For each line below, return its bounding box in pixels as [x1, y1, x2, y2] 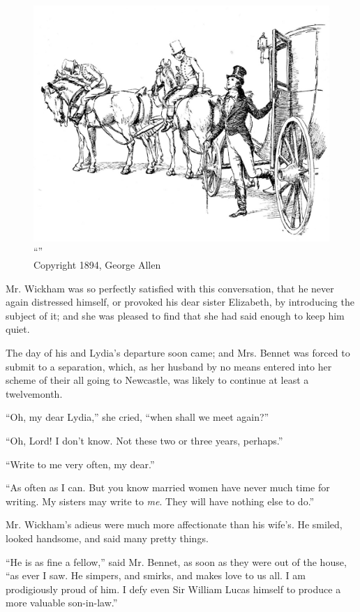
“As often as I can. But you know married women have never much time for [6, 480, 330, 495]
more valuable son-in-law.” [6, 595, 118, 610]
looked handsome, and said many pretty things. [6, 530, 209, 545]
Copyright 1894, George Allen [33, 258, 161, 272]
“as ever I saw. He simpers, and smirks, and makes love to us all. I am [6, 568, 306, 583]
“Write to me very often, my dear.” [6, 456, 155, 471]
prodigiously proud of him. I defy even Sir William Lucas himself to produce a [6, 581, 341, 596]
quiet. [6, 322, 30, 336]
